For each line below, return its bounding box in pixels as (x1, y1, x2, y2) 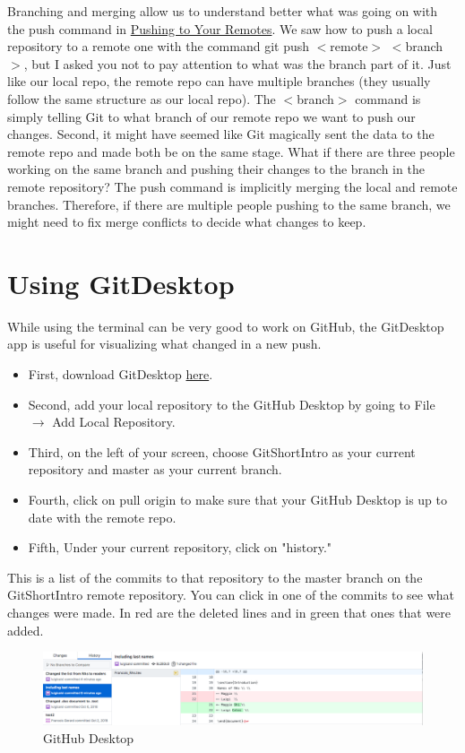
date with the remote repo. (28, 507, 177, 526)
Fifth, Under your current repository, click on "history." (28, 538, 332, 557)
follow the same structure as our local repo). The (7, 89, 276, 108)
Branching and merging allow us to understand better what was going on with (7, 2, 438, 20)
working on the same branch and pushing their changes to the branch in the (7, 160, 425, 178)
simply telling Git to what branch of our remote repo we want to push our (7, 107, 416, 125)
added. (7, 620, 44, 639)
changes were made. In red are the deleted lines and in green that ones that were (7, 602, 452, 621)
